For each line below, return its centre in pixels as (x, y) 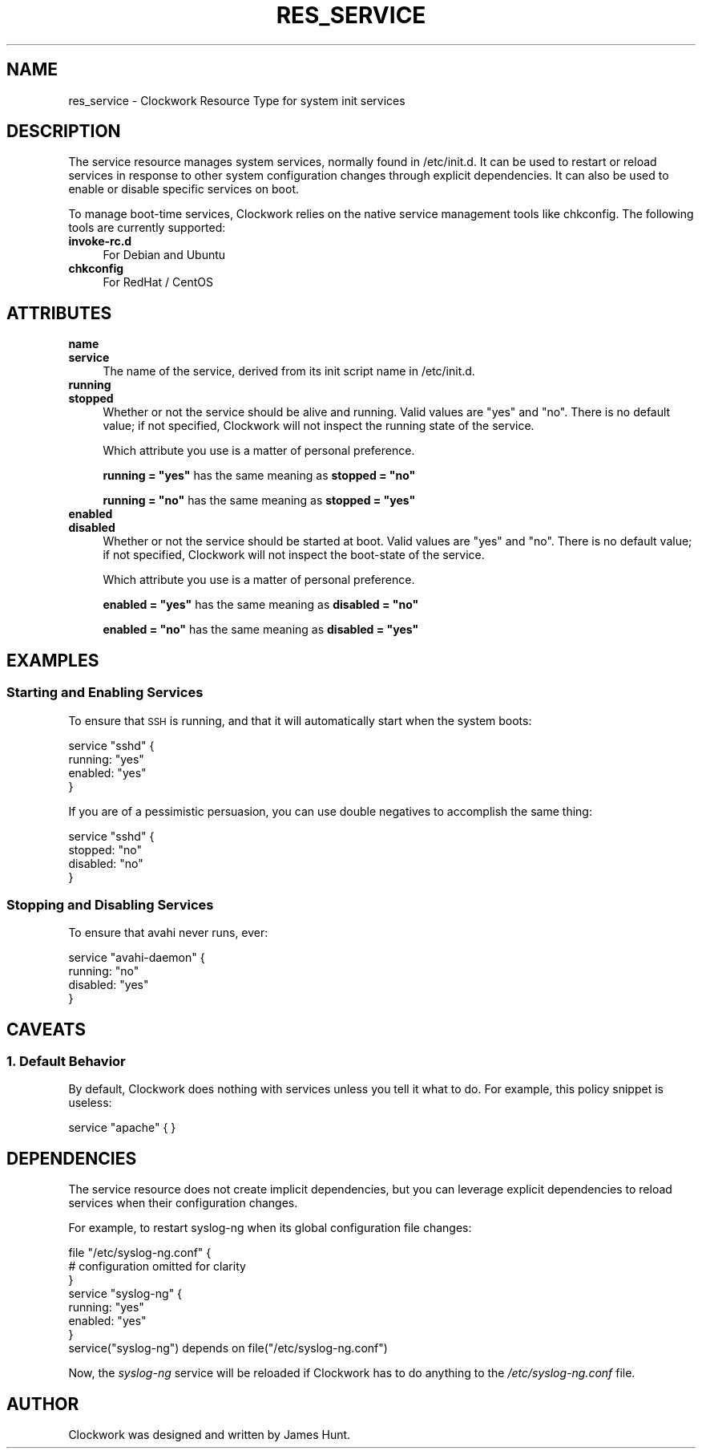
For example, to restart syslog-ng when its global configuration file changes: (270, 1228)
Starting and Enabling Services (105, 693)
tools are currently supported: (147, 228)
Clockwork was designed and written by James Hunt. (210, 1435)
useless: (90, 1103)
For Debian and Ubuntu (164, 255)
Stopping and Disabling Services (110, 904)
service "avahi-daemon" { (137, 958)
